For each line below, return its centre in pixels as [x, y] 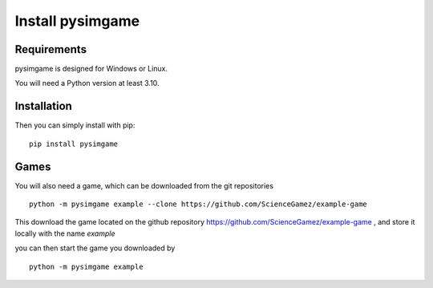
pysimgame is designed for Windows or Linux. [91, 69]
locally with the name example [65, 233]
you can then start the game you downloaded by [95, 248]
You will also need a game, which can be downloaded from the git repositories [144, 185]
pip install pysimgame [74, 144]
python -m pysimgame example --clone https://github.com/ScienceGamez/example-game [198, 204]
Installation [43, 106]
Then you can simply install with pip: [75, 125]
